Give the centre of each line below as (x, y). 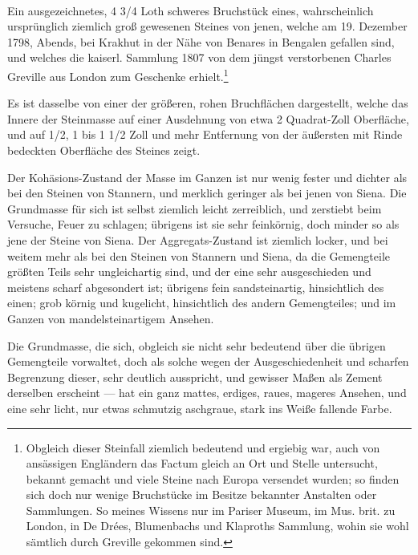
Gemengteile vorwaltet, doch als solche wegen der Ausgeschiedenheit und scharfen (208, 361)
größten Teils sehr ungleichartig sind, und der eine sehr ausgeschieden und (189, 271)
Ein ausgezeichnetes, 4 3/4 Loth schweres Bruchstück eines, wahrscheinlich (191, 10)
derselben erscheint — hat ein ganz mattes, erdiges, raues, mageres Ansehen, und (207, 393)
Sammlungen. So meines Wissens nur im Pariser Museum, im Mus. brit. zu (211, 510)
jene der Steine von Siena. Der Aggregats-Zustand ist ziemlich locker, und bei (198, 239)
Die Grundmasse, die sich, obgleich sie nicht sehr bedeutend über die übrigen (197, 345)
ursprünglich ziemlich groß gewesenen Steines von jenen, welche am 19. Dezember (207, 26)
